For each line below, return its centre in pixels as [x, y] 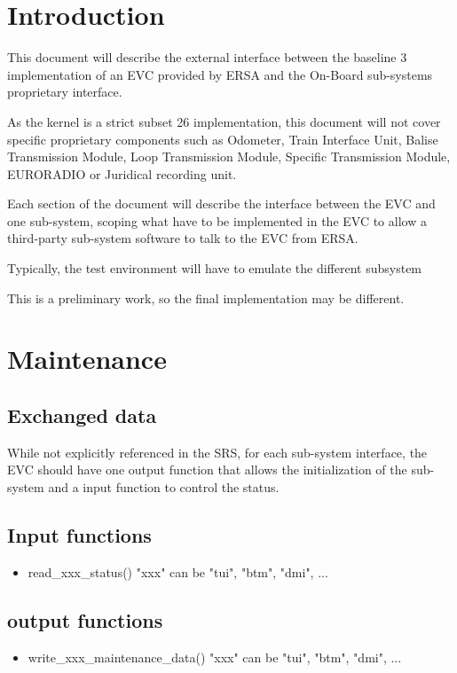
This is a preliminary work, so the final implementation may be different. [206, 297]
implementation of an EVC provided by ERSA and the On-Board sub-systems [220, 74]
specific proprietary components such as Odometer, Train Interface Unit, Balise [223, 139]
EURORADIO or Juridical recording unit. [122, 173]
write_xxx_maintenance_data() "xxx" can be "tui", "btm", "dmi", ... [215, 657]
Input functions [79, 535]
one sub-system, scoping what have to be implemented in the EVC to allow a [217, 220]
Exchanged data [82, 415]
